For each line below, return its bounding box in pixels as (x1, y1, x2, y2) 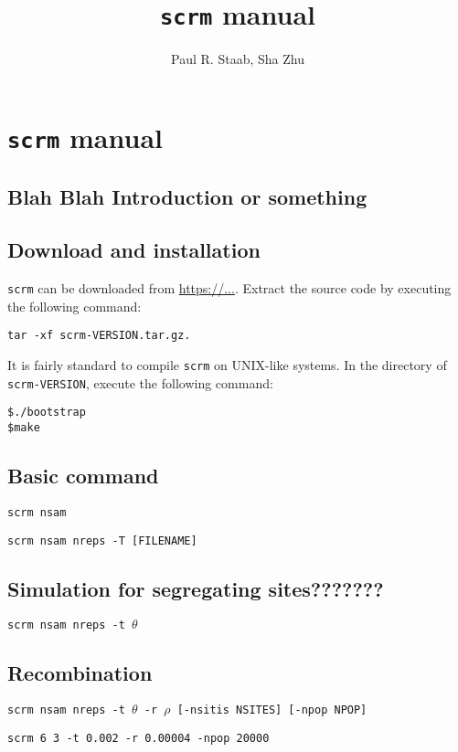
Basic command (7, 461, 159, 490)
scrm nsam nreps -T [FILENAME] (7, 534, 197, 547)
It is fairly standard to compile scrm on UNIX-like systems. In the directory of (7, 355, 447, 375)
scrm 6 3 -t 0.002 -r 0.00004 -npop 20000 (7, 731, 270, 745)
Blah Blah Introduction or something (7, 182, 367, 210)
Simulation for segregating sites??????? (7, 574, 384, 602)
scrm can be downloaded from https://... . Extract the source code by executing (7, 279, 452, 298)
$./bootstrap (7, 406, 86, 419)
